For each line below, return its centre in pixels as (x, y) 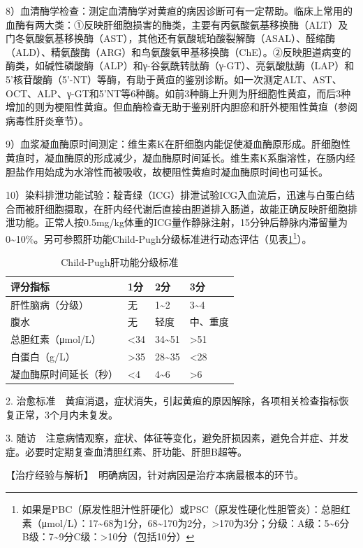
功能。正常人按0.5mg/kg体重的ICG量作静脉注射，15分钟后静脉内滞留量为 (181, 222)
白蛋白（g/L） (43, 357)
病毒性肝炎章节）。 (47, 120)
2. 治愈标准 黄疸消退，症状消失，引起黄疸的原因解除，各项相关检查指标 (172, 401)
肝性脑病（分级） (50, 304)
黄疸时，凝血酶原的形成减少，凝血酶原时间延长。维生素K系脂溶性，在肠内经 (180, 157)
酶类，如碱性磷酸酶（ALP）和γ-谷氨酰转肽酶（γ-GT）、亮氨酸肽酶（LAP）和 (180, 65)
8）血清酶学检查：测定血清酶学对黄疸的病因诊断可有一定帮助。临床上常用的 (179, 10)
